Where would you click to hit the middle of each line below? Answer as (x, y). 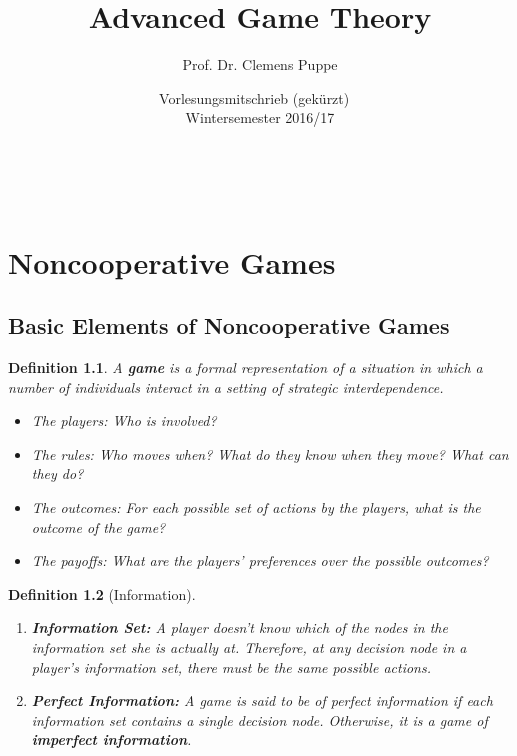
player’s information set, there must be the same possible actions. (231, 666)
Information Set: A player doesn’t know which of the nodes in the (239, 627)
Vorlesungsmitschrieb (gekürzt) (254, 97)
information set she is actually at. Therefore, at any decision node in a (249, 647)
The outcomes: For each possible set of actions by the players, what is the (256, 507)
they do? (57, 473)
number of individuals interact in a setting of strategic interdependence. (226, 386)
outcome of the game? (98, 526)
